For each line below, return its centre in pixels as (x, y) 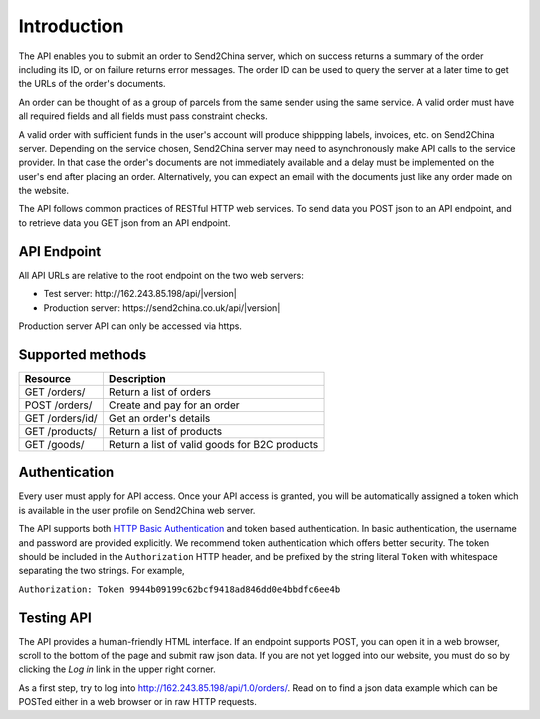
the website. (44, 191)
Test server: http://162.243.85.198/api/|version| (140, 294)
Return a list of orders (160, 392)
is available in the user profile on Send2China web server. (137, 510)
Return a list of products (165, 431)
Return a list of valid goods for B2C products (213, 444)
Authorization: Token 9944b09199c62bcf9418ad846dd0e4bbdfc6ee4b (179, 589)
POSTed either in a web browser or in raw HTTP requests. (137, 702)
